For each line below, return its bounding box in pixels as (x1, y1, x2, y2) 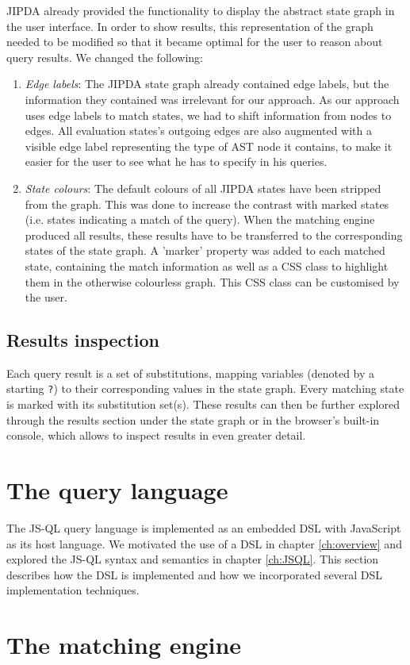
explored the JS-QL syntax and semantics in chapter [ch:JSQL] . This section (6, 551, 379, 567)
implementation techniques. (6, 582, 140, 598)
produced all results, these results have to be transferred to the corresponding (25, 226, 403, 243)
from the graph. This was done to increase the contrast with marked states (25, 195, 389, 212)
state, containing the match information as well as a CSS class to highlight (25, 257, 389, 274)
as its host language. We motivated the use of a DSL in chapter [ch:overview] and (6, 535, 402, 552)
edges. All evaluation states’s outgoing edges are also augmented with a (25, 122, 372, 139)
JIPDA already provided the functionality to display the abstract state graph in (6, 2, 395, 18)
